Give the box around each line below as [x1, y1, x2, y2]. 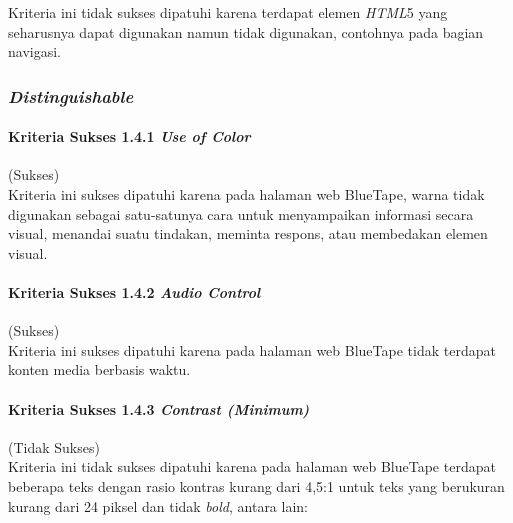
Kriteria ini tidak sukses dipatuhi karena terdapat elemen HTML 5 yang [8, 2, 448, 22]
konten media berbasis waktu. [8, 359, 191, 380]
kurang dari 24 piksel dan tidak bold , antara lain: [8, 495, 308, 516]
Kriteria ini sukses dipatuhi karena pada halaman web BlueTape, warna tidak [8, 184, 485, 205]
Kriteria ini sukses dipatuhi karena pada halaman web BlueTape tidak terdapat [8, 339, 496, 360]
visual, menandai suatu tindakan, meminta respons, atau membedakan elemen [8, 223, 488, 244]
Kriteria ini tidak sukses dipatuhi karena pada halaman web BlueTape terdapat [8, 456, 496, 477]
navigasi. [8, 41, 61, 62]
